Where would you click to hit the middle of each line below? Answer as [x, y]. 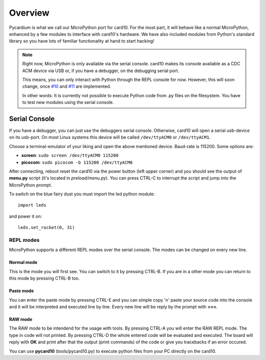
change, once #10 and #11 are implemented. [67, 86]
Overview [29, 13]
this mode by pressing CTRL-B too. [44, 278]
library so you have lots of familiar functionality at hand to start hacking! [82, 41]
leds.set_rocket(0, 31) [46, 228]
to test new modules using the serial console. [68, 103]
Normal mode [23, 262]
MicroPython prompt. [31, 185]
